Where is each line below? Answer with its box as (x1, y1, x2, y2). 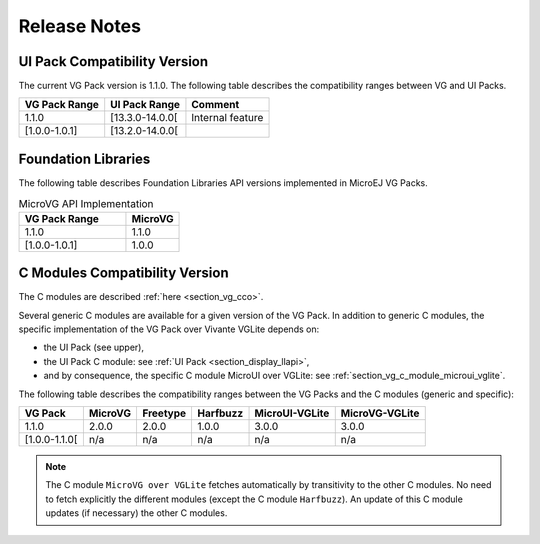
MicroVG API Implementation (18, 196, 154, 210)
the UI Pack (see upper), (43, 341, 145, 354)
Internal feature (191, 111, 264, 125)
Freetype (141, 406, 187, 420)
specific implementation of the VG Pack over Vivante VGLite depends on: (18, 323, 320, 335)
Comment (191, 98, 240, 112)
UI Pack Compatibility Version (18, 53, 209, 70)
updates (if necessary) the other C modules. (45, 507, 228, 519)
